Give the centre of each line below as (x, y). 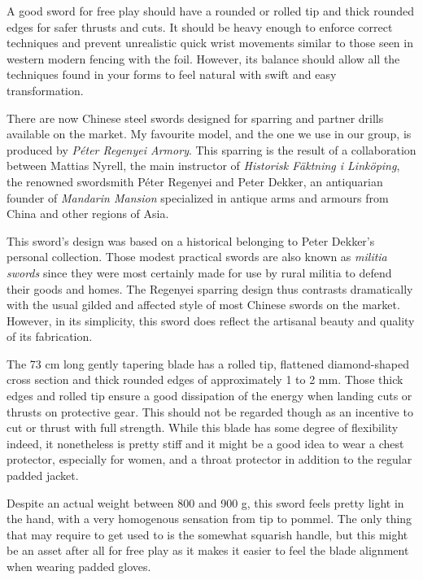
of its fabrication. (50, 336)
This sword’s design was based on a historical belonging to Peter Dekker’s (191, 240)
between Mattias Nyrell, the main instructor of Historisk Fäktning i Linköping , (203, 166)
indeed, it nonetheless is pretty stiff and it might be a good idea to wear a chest (205, 443)
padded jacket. (43, 475)
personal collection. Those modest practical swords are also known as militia (197, 257)
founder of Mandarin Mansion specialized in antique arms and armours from (198, 197)
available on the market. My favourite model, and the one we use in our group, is (209, 134)
